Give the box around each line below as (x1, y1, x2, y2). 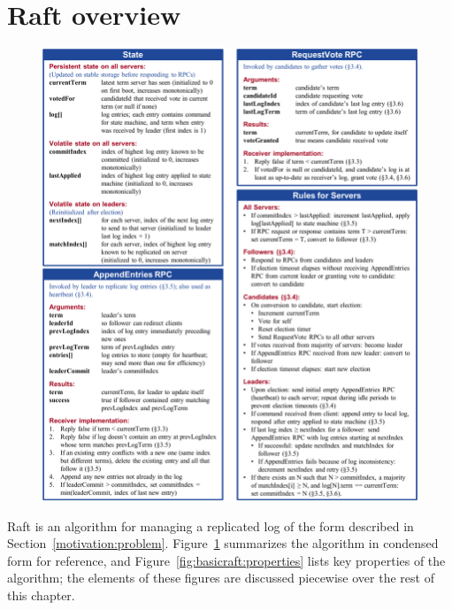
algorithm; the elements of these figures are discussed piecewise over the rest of (7, 568, 434, 587)
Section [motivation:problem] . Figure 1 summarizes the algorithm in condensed (7, 534, 439, 552)
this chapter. (7, 585, 75, 604)
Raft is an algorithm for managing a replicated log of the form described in (7, 516, 414, 535)
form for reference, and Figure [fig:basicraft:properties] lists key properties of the (7, 551, 446, 569)
